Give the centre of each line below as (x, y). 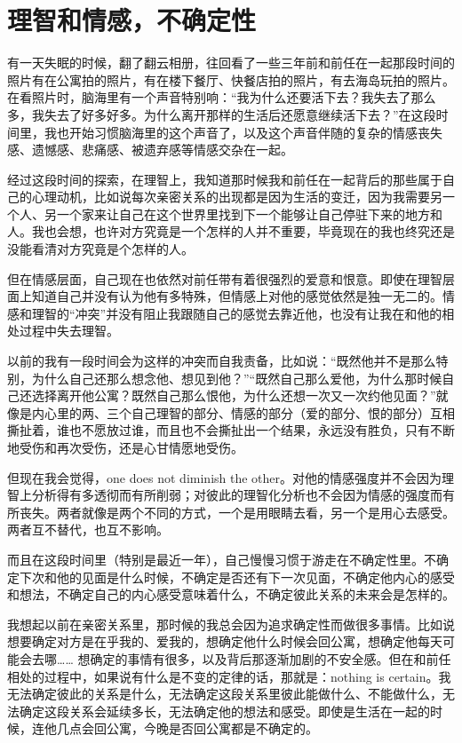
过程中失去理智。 (69, 331)
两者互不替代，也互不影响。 (88, 530)
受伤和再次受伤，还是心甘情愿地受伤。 (131, 447)
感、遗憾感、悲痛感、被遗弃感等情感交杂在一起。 (150, 150)
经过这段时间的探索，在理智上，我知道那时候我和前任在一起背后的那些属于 (225, 179)
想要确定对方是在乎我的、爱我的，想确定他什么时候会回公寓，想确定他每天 (225, 641)
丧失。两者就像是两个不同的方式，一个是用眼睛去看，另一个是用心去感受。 (237, 512)
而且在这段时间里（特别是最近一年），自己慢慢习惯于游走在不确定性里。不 (222, 559)
